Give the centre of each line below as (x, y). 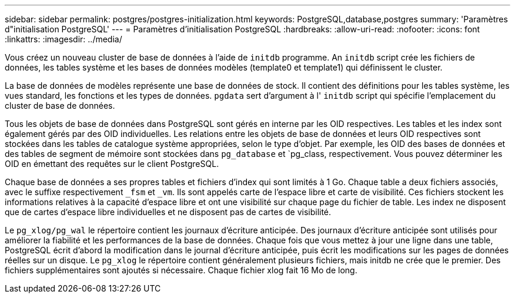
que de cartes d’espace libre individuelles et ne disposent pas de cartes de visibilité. (168, 212)
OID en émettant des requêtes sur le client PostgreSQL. (112, 164)
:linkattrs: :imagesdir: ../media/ (63, 39)
